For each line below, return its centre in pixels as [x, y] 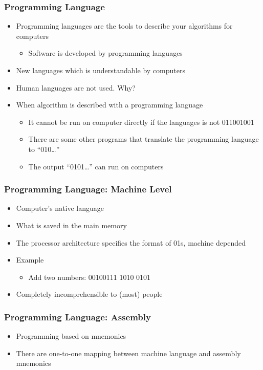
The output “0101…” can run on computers [96, 166]
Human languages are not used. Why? [76, 87]
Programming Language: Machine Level [88, 189]
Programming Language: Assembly [78, 317]
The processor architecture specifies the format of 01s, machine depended [131, 242]
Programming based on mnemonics [71, 336]
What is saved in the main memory [71, 225]
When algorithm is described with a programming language [109, 105]
